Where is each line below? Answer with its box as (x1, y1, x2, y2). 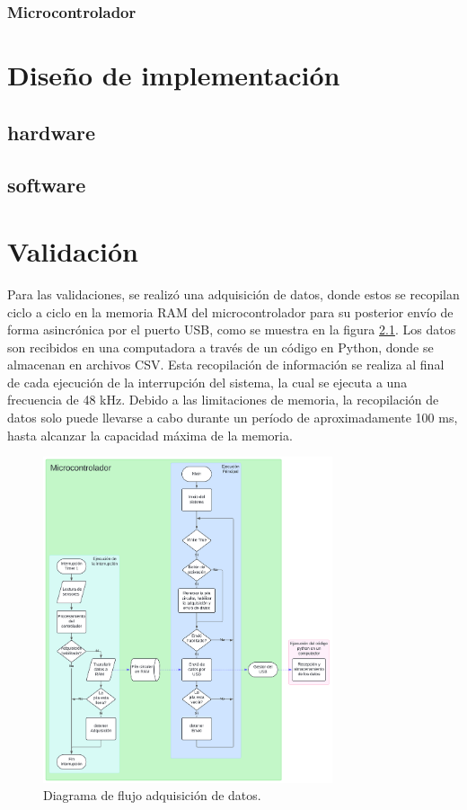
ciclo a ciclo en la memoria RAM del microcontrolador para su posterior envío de (7, 302, 454, 321)
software (7, 171, 86, 199)
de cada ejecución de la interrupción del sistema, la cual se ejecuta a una (7, 372, 408, 391)
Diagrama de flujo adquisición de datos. (43, 786, 261, 805)
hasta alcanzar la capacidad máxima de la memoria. (7, 425, 293, 444)
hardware (7, 118, 96, 146)
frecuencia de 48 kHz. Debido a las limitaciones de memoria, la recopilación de (7, 390, 439, 409)
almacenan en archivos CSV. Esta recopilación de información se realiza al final (7, 355, 445, 374)
